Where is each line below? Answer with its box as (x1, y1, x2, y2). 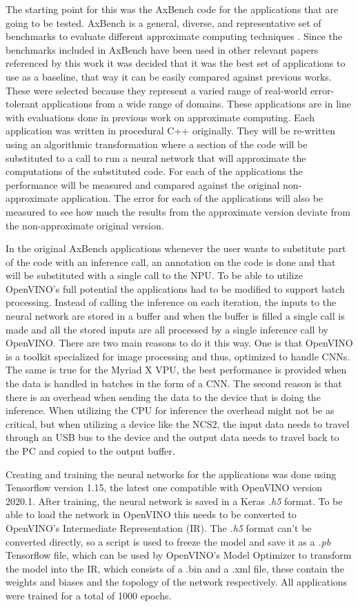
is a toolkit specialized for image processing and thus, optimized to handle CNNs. (6, 349, 350, 363)
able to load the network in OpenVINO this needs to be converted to (6, 507, 297, 522)
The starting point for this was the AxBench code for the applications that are (6, 2, 339, 16)
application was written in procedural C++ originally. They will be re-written (6, 123, 335, 138)
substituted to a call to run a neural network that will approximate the (6, 150, 306, 165)
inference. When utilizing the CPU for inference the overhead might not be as (6, 403, 335, 418)
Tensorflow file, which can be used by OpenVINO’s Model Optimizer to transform (6, 548, 352, 562)
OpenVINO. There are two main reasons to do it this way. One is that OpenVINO (6, 336, 353, 350)
